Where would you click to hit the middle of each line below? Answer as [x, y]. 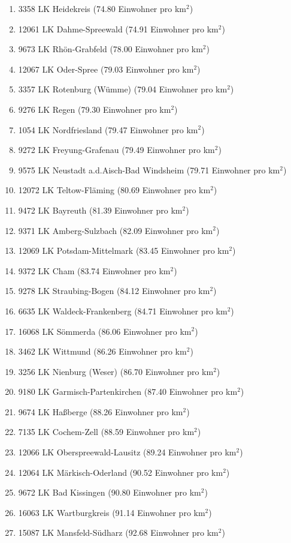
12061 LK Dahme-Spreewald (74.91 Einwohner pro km [118, 28]
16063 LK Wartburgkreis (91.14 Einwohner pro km [112, 512]
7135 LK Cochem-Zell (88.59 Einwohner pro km [106, 432]
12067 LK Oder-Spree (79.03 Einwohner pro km [106, 69]
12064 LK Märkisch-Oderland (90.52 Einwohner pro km [121, 472]
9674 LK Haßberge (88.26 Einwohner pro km [101, 411]
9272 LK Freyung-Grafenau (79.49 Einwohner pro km [116, 150]
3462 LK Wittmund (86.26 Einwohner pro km [102, 351]
